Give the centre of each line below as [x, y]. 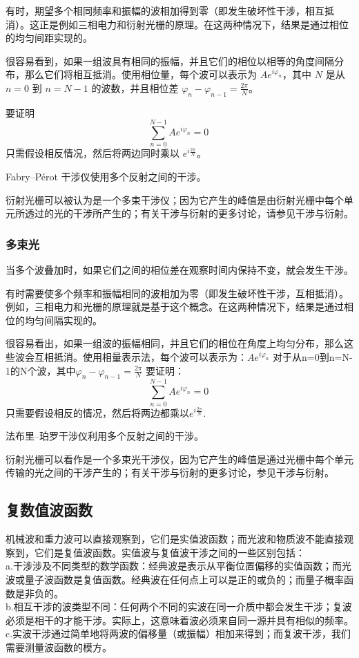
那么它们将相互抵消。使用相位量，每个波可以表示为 [140, 74]
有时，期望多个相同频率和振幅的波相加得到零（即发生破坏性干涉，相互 [165, 10]
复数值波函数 [49, 510]
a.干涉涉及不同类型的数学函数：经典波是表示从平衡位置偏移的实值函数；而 [174, 566]
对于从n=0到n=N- [313, 357]
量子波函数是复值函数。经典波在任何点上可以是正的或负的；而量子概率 [184, 579]
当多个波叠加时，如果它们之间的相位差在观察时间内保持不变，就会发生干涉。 [179, 270]
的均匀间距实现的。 [49, 38]
